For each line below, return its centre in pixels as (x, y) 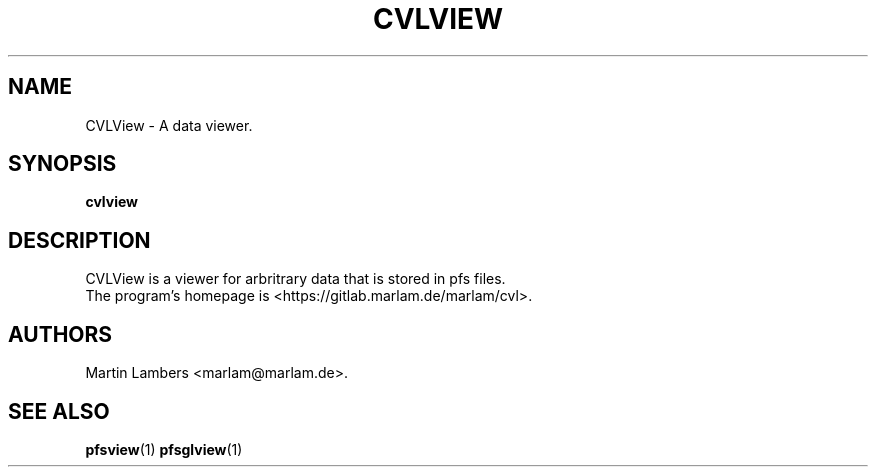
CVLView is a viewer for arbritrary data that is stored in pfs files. (295, 279)
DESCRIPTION (79, 240)
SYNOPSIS (62, 164)
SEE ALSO (59, 411)
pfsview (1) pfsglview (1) (164, 449)
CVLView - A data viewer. (169, 125)
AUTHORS (60, 334)
